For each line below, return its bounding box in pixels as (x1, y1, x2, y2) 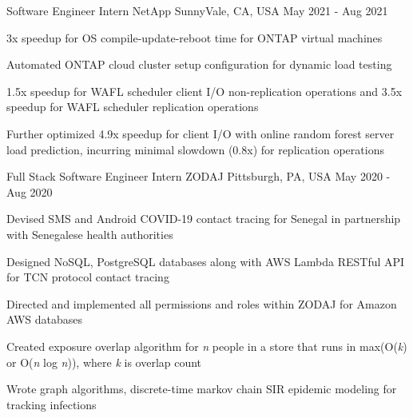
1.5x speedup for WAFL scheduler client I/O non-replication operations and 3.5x (6, 82, 403, 99)
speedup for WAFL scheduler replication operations (6, 98, 259, 115)
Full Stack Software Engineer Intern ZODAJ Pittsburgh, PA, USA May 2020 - (6, 168, 391, 185)
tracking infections (6, 396, 97, 412)
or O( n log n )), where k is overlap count (6, 353, 202, 370)
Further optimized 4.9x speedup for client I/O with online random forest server (6, 125, 395, 141)
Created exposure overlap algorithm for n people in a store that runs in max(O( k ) (6, 337, 407, 354)
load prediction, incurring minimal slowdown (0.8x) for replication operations (6, 141, 384, 157)
